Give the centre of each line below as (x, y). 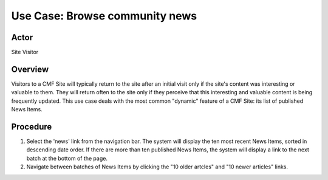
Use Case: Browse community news (104, 16)
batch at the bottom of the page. (67, 158)
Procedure (32, 127)
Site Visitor (25, 52)
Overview (30, 69)
